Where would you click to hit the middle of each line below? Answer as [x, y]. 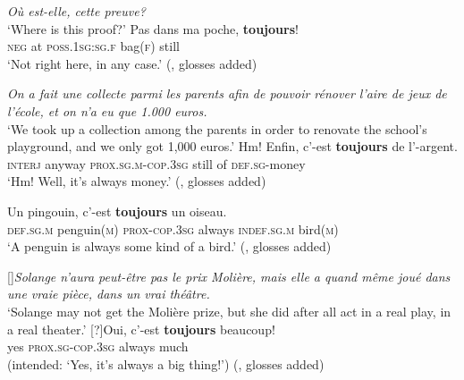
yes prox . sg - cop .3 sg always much [98, 346]
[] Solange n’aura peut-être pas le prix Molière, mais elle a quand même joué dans [229, 276]
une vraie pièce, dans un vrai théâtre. [109, 294]
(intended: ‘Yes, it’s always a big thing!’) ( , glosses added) [166, 363]
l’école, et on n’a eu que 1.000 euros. [107, 110]
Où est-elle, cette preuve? [76, 11]
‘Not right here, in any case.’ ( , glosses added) [132, 63]
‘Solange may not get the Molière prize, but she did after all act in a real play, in [229, 311]
